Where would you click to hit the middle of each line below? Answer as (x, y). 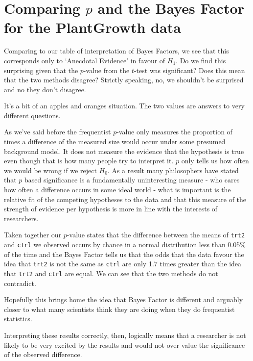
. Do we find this (201, 60)
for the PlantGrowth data (92, 27)
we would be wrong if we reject (50, 170)
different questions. (32, 115)
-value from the (106, 70)
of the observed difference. (43, 354)
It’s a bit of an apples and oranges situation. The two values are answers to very (124, 106)
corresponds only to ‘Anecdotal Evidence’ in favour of (85, 60)
